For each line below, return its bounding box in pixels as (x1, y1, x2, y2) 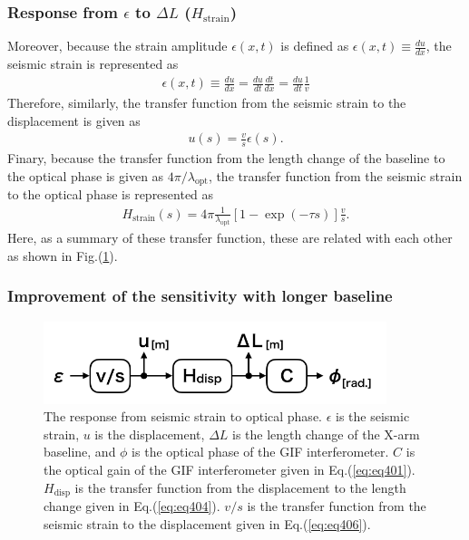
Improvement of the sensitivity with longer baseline (7, 284, 393, 307)
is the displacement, (94, 424, 205, 443)
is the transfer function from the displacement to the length (74, 477, 406, 497)
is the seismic (336, 407, 410, 426)
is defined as (280, 36, 349, 55)
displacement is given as (7, 111, 141, 130)
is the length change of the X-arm (232, 424, 420, 443)
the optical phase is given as (7, 166, 164, 185)
